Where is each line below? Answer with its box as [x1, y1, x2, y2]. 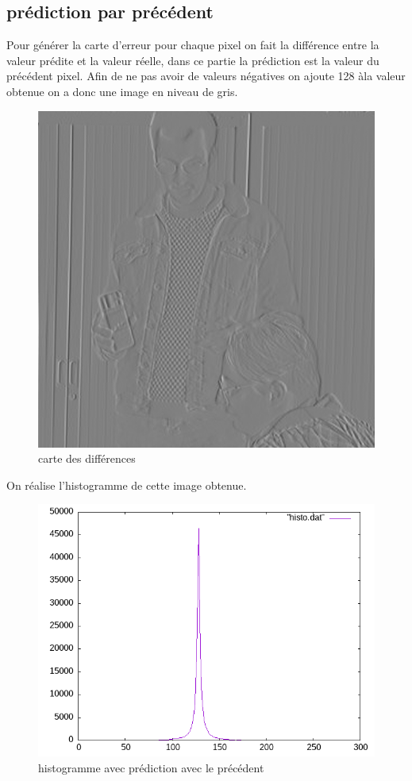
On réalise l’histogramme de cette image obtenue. [6, 476, 247, 493]
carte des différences [38, 450, 136, 467]
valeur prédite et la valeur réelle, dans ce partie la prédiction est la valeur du [6, 52, 379, 68]
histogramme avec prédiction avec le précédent [38, 759, 264, 775]
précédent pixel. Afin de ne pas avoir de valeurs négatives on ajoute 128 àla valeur [6, 67, 406, 84]
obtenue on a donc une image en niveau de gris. [6, 83, 238, 99]
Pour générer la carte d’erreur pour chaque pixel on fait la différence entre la [6, 37, 379, 53]
